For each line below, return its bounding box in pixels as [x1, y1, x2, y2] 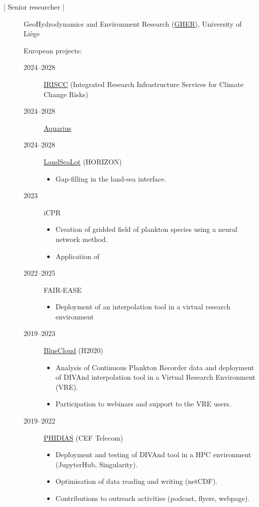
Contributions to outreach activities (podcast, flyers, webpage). [55, 493, 250, 503]
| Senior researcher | [4, 2, 65, 12]
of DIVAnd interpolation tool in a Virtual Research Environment [55, 372, 255, 382]
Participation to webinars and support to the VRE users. [55, 398, 231, 409]
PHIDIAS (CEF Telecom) [44, 432, 123, 443]
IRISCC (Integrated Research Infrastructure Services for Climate [44, 78, 243, 89]
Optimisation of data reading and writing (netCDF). [55, 476, 218, 486]
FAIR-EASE [44, 284, 82, 295]
